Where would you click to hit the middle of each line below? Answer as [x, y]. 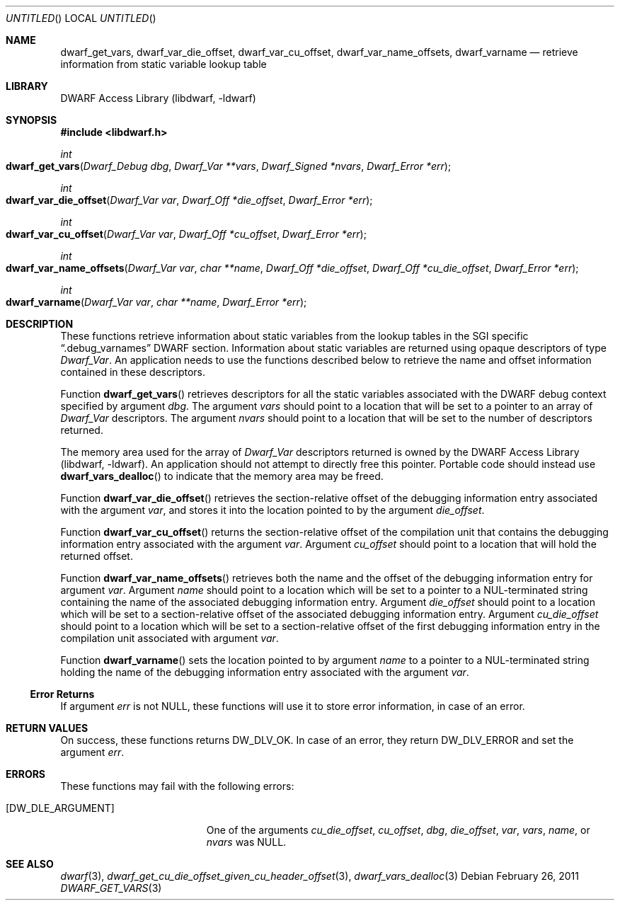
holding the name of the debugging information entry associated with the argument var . [265, 672]
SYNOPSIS [31, 120]
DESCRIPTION [40, 324]
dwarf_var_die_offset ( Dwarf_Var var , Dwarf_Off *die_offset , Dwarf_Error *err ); [189, 200]
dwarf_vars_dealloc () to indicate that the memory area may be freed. [222, 476]
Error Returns [62, 694]
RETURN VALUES [47, 728]
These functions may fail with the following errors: [177, 786]
